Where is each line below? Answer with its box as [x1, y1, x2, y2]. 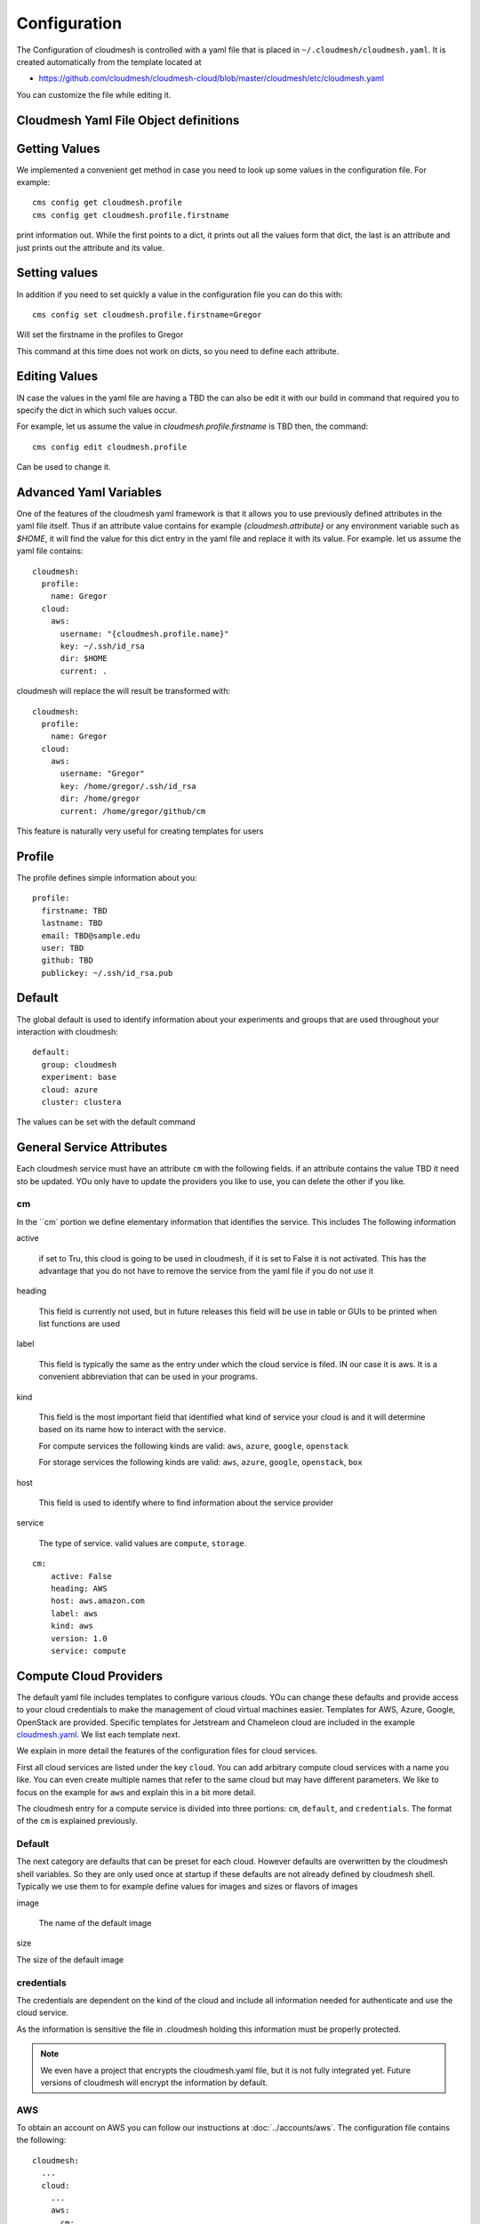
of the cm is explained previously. [16, 1816, 138, 1826]
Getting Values [16, 141, 101, 156]
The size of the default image [16, 1954, 124, 1965]
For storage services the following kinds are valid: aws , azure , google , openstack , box [38, 1457, 364, 1468]
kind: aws [50, 1621, 93, 1632]
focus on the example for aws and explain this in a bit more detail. [16, 1786, 257, 1797]
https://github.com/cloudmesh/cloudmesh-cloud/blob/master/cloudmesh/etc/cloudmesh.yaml [38, 73, 384, 84]
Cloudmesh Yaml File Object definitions [16, 112, 240, 128]
